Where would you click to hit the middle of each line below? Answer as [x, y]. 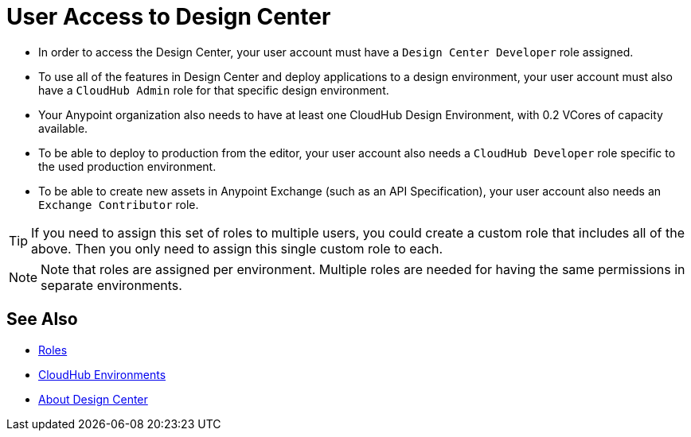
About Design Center [93, 399]
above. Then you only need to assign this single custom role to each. [237, 248]
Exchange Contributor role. [119, 204]
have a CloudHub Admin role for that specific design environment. [214, 90]
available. [63, 128]
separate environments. [111, 285]
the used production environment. [127, 166]
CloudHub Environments [102, 374]
